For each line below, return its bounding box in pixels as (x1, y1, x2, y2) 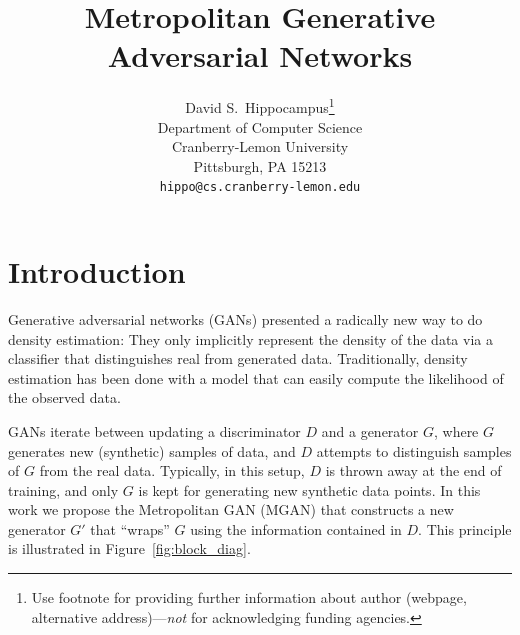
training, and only (8, 479, 119, 500)
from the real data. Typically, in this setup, (39, 460, 305, 481)
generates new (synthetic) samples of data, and (8, 440, 296, 461)
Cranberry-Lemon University (171, 136, 349, 157)
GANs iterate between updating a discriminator (8, 420, 301, 441)
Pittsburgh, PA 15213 (193, 155, 327, 176)
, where (433, 420, 479, 441)
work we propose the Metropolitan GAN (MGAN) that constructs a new (8, 499, 454, 520)
